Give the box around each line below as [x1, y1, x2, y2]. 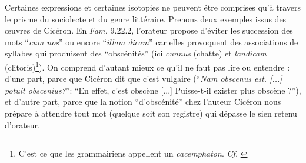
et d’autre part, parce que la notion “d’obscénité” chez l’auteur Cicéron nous [5, 95, 281, 108]
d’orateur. [5, 118, 40, 131]
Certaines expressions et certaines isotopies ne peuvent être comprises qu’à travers [5, 1, 301, 13]
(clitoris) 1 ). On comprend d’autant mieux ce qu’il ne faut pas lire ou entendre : [5, 59, 290, 73]
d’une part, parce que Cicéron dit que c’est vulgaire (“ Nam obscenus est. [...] [5, 72, 282, 85]
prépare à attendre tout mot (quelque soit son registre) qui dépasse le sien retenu [5, 107, 297, 119]
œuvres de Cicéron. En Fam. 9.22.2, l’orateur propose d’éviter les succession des [5, 24, 293, 36]
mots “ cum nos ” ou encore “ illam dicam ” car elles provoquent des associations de [5, 35, 298, 48]
